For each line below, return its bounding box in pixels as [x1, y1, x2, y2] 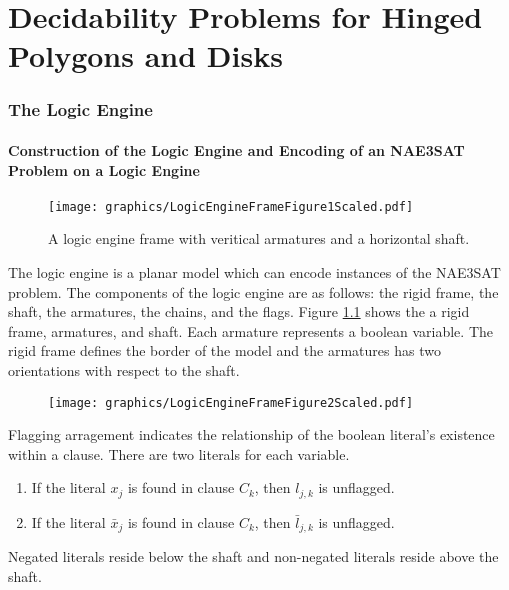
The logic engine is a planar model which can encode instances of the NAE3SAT [8, 262, 501, 283]
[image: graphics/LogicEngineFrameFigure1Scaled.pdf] [48, 199, 414, 214]
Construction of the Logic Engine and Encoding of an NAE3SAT [8, 140, 465, 160]
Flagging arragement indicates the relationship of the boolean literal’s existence [8, 424, 495, 445]
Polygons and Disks [8, 35, 283, 76]
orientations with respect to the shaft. [8, 360, 240, 381]
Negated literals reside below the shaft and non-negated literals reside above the [8, 546, 499, 567]
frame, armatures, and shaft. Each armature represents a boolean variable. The [8, 320, 493, 341]
